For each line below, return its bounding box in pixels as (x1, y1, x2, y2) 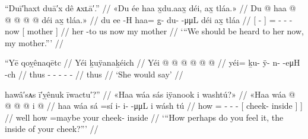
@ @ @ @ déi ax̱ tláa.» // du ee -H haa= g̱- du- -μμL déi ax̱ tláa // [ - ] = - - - (5, 13, 293, 25)
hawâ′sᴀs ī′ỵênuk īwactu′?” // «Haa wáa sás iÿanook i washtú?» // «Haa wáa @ (5, 88, 296, 100)
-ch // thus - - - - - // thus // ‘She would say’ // (5, 67, 183, 80)
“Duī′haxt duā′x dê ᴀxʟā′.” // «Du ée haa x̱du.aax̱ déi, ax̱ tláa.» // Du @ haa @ (5, 2, 296, 14)
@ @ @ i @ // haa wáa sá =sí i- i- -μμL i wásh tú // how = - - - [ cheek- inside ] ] (5, 99, 303, 112)
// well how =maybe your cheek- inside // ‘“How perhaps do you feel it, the (5, 111, 284, 123)
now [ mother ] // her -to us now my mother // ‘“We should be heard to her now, (5, 25, 304, 37)
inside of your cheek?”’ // (5, 122, 99, 135)
